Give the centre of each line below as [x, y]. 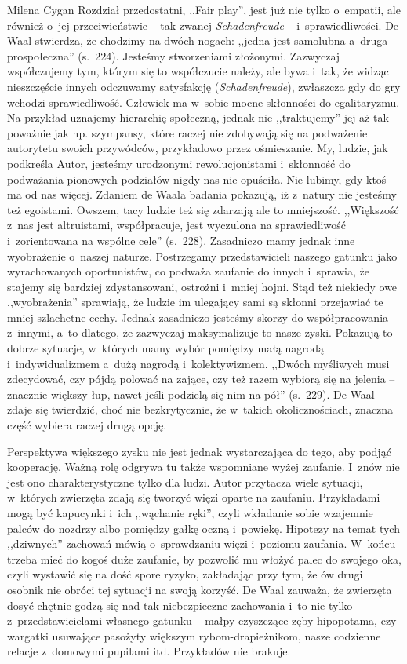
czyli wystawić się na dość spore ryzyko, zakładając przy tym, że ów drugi [185, 574]
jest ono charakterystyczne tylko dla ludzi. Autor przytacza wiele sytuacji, [185, 482]
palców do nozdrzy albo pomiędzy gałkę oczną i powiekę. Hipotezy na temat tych [203, 528]
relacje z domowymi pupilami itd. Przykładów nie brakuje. [149, 651]
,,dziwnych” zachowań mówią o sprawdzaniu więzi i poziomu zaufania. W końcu [202, 544]
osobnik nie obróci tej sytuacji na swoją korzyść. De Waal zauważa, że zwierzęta [200, 589]
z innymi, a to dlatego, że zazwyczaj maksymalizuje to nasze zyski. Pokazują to [200, 332]
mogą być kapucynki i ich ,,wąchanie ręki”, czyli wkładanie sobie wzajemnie [190, 513]
